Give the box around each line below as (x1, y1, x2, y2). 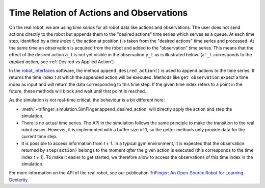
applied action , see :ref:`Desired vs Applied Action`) (9, 59, 114, 65)
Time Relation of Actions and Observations (9, 7, 188, 18)
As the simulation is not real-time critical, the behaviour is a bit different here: (9, 97, 165, 103)
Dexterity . (9, 177, 29, 183)
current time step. (21, 134, 57, 140)
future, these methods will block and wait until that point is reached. (9, 88, 147, 94)
